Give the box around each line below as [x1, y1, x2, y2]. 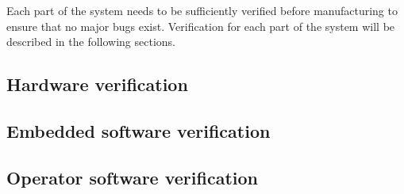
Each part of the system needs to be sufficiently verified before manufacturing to [6, 2, 398, 18]
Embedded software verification [6, 118, 271, 143]
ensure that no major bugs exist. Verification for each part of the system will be [6, 17, 395, 34]
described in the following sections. [6, 33, 175, 50]
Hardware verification [6, 72, 188, 97]
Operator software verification [6, 165, 258, 189]
